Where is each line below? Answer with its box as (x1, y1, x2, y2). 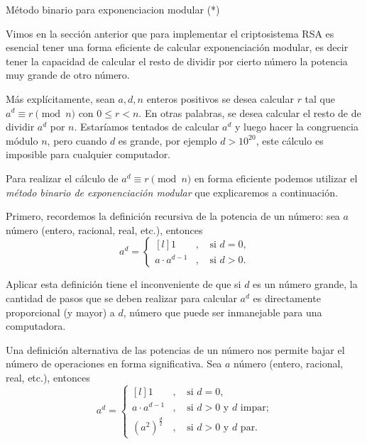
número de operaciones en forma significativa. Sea (6, 356, 222, 371)
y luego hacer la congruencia (235, 119, 358, 134)
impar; (240, 402, 269, 413)
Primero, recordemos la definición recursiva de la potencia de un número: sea (6, 209, 340, 223)
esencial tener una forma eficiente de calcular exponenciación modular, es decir (6, 40, 349, 55)
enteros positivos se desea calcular (146, 91, 294, 106)
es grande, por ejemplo (118, 133, 217, 148)
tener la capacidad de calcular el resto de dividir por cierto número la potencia (6, 53, 348, 68)
